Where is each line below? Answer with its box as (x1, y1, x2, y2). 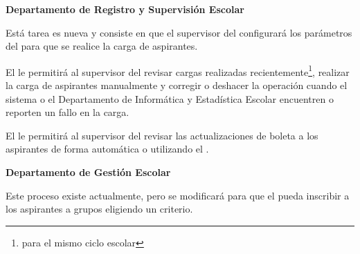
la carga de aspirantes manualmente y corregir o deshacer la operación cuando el (6, 78, 348, 92)
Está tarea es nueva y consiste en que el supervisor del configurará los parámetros (6, 25, 352, 39)
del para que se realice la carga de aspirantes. (6, 39, 198, 53)
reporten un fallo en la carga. (6, 105, 129, 119)
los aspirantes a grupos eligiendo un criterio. (6, 202, 193, 216)
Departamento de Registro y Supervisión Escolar (6, 2, 244, 16)
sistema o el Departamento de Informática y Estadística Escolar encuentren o (6, 91, 334, 106)
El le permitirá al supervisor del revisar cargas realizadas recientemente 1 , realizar (6, 62, 350, 79)
